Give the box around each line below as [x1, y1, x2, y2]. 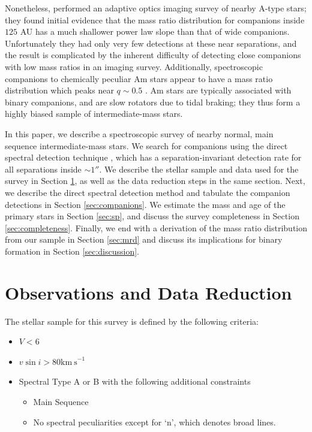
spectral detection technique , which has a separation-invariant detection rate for [5, 151, 302, 164]
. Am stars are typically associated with [145, 84, 292, 96]
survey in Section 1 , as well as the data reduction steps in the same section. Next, [5, 174, 305, 187]
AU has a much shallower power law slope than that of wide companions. [20, 25, 290, 38]
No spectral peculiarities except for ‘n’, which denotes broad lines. [33, 415, 276, 428]
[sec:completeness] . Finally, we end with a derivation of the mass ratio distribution [5, 221, 308, 234]
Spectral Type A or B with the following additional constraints [19, 375, 251, 388]
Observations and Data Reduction [5, 280, 292, 304]
